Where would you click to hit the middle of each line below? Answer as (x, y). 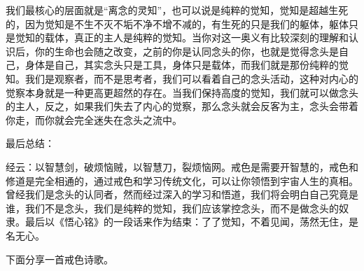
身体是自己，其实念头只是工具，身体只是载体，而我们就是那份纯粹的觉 (187, 65)
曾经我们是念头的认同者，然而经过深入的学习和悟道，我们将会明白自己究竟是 (182, 194)
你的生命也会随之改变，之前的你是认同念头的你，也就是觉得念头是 (187, 51)
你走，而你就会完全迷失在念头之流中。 (94, 119)
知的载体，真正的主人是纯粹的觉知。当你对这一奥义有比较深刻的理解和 (187, 37)
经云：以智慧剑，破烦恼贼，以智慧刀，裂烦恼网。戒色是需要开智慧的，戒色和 (182, 166)
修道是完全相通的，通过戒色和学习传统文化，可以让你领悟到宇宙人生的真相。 (182, 180)
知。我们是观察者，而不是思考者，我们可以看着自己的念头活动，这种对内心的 (182, 78)
